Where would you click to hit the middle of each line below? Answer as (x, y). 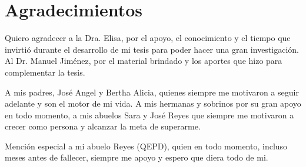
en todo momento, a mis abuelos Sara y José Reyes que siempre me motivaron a (149, 115)
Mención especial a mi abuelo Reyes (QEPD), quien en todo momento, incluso (146, 146)
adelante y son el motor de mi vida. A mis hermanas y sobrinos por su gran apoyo (153, 103)
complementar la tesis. (45, 72)
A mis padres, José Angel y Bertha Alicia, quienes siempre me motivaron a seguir (152, 92)
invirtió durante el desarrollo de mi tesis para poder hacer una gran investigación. (152, 49)
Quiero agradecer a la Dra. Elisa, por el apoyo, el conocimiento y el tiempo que (148, 38)
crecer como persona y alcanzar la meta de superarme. (103, 126)
